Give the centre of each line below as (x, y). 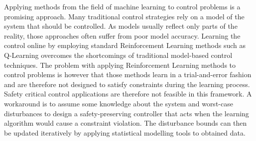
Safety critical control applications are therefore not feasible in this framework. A (128, 94)
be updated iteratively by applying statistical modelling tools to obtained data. (125, 132)
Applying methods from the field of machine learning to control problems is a (122, 6)
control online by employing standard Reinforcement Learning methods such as (125, 45)
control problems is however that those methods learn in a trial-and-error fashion (128, 74)
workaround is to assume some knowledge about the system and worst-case (119, 103)
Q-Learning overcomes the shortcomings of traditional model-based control (118, 55)
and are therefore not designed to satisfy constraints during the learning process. (127, 84)
